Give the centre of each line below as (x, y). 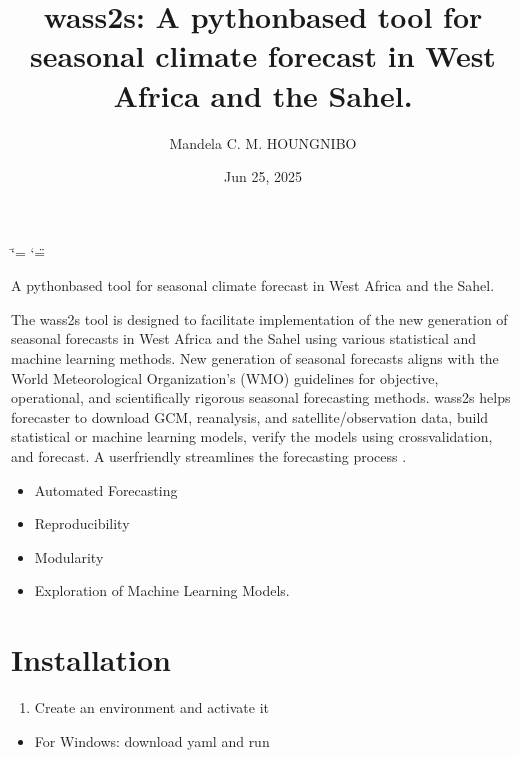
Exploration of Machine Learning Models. (162, 590)
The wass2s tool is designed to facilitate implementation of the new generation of (259, 318)
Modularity (69, 556)
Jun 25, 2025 (263, 176)
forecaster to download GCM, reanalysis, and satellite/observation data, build (250, 416)
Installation (91, 659)
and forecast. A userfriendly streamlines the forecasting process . (209, 456)
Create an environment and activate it (151, 707)
